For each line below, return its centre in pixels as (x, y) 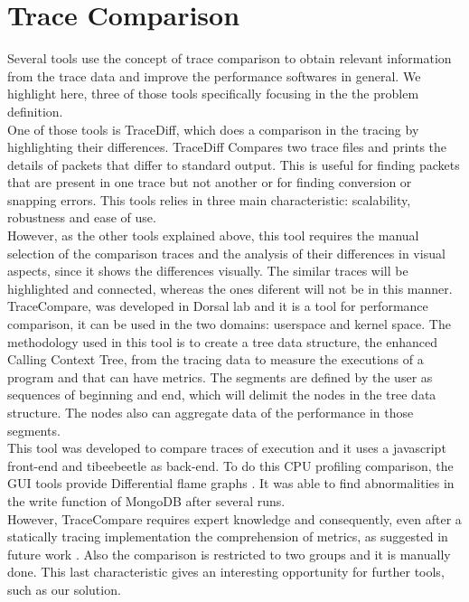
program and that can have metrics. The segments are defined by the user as (220, 376)
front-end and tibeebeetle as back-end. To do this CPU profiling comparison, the (230, 465)
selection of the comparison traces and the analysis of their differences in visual (226, 253)
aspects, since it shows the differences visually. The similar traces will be (208, 271)
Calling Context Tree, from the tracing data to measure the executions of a (216, 359)
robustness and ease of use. (82, 217)
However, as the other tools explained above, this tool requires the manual (213, 235)
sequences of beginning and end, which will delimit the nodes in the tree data (222, 395)
